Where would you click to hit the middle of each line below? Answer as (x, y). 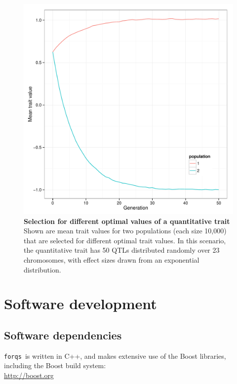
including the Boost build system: (55, 365)
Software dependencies (63, 335)
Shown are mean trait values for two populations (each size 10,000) (125, 231)
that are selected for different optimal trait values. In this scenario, (125, 240)
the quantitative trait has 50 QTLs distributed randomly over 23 (122, 250)
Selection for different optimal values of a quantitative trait (127, 221)
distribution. (42, 269)
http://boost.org (29, 375)
